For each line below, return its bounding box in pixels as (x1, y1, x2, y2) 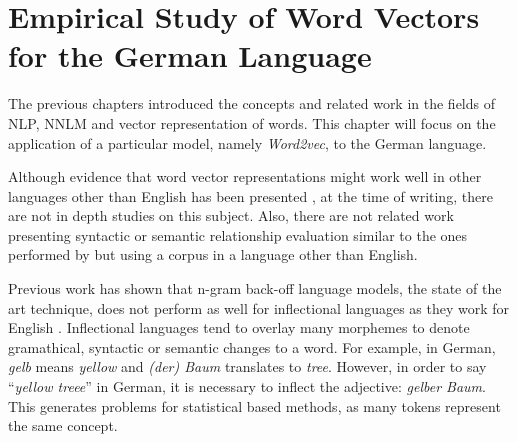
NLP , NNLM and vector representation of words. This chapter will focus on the (8, 112, 496, 133)
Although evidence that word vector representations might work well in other (8, 166, 482, 187)
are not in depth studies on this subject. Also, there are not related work (8, 205, 454, 226)
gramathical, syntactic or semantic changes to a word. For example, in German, (8, 336, 496, 357)
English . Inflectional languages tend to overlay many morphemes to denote (8, 317, 470, 338)
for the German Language (8, 35, 372, 76)
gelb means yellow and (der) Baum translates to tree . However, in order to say (8, 356, 487, 377)
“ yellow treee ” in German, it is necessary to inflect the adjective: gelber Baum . (8, 376, 486, 397)
